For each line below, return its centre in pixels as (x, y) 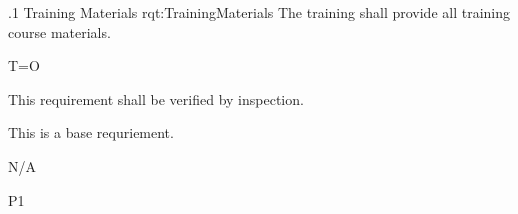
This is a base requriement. (91, 132)
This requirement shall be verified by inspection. (156, 98)
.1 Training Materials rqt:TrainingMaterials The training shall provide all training (259, 12)
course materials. (59, 31)
